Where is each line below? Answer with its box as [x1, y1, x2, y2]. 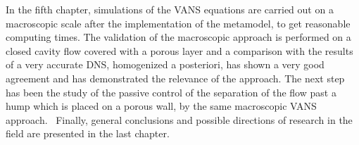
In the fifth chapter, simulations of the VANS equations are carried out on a [6, 2, 334, 16]
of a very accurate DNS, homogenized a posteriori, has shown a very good [6, 57, 325, 72]
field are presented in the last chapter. [6, 126, 170, 141]
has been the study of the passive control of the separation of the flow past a [6, 84, 336, 99]
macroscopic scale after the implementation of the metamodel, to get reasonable [6, 15, 351, 30]
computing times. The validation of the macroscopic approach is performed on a [6, 30, 351, 44]
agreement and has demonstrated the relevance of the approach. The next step [6, 70, 345, 85]
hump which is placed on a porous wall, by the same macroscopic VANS [6, 99, 317, 113]
